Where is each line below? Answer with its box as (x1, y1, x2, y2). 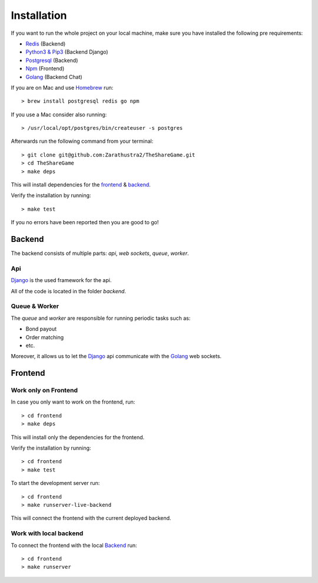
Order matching (25, 333, 64, 340)
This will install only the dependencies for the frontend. (11, 434, 145, 441)
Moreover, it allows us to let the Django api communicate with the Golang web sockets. (11, 353, 222, 360)
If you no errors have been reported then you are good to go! (11, 219, 159, 226)
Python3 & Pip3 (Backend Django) (25, 48, 108, 55)
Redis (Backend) (25, 40, 66, 47)
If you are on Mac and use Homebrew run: (11, 84, 114, 91)
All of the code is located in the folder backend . (11, 287, 127, 294)
